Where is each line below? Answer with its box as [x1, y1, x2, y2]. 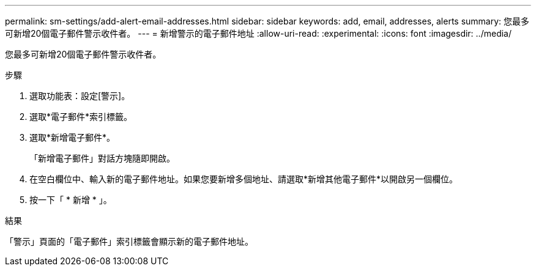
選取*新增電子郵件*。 [29, 132, 116, 143]
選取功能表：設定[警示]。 [29, 91, 130, 101]
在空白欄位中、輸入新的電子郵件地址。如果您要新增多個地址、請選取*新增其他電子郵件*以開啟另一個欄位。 [29, 174, 458, 184]
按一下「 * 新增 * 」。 [29, 195, 112, 205]
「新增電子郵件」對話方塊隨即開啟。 [29, 153, 175, 163]
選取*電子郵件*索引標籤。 [29, 111, 133, 122]
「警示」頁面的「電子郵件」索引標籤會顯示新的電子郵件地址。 [5, 236, 253, 247]
